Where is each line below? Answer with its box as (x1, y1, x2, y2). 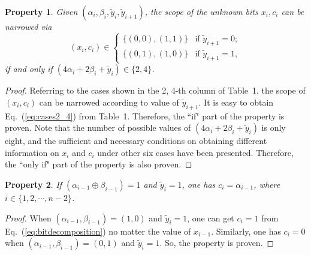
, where (253, 178, 280, 190)
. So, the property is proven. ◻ (159, 236, 274, 249)
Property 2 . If (5, 178, 62, 190)
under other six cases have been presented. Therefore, (97, 146, 294, 158)
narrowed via (5, 20, 52, 32)
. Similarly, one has (211, 224, 281, 237)
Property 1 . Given (5, 5, 78, 17)
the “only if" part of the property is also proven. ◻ (5, 158, 192, 170)
